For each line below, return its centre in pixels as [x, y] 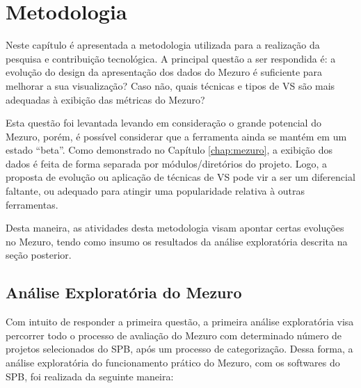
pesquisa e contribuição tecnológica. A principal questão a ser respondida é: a [171, 58]
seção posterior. [39, 255]
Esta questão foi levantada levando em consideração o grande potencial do [163, 123]
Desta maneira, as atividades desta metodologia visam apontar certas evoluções [175, 228]
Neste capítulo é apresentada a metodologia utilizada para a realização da [163, 45]
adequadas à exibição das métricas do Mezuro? [105, 99]
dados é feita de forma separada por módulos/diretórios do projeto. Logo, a [166, 163]
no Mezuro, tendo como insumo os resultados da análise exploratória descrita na [177, 241]
